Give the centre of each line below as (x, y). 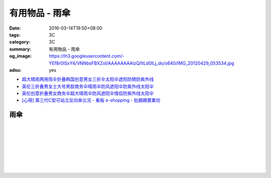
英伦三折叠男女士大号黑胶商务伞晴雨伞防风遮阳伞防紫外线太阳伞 (88, 86)
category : (20, 42)
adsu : (16, 70)
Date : (15, 28)
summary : (20, 49)
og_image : (21, 56)
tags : (15, 35)
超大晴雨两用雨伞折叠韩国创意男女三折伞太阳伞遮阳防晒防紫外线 (88, 79)
